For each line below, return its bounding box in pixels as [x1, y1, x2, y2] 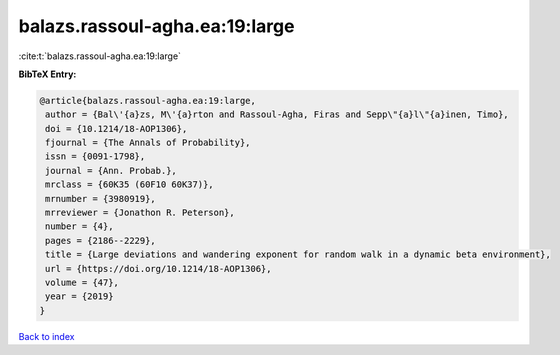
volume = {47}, [45, 277, 120, 288]
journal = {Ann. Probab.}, [45, 165, 177, 176]
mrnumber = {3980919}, [45, 193, 157, 204]
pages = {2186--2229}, [45, 235, 157, 246]
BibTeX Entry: [18, 68, 77, 80]
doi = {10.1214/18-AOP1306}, [45, 123, 188, 134]
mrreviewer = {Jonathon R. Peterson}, [45, 207, 235, 219]
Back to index [18, 330, 75, 342]
